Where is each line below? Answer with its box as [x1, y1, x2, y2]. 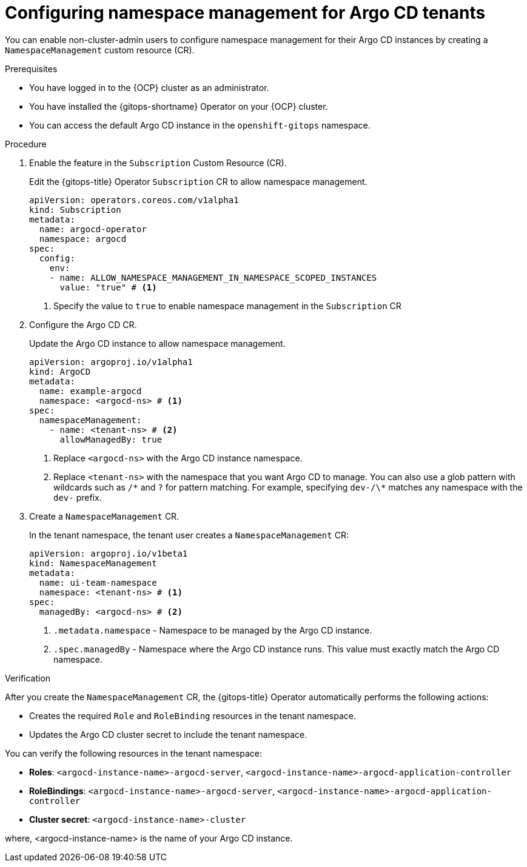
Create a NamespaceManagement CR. [29, 510, 180, 521]
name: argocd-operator [39, 224, 147, 234]
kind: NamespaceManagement [29, 558, 157, 568]
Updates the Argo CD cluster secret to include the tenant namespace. [29, 729, 307, 740]
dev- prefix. [53, 492, 102, 503]
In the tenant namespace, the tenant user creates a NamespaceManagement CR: [29, 529, 349, 540]
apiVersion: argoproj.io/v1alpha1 [29, 357, 193, 367]
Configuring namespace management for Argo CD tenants [5, 2, 486, 23]
